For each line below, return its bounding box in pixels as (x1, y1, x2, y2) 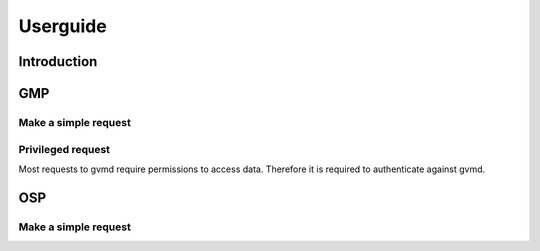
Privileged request (18, 142, 110, 156)
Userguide (18, 15, 107, 37)
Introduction (18, 53, 98, 70)
